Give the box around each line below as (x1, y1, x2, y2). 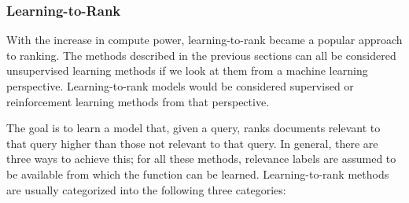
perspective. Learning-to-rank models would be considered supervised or (6, 78, 354, 94)
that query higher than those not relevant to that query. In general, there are (6, 135, 378, 151)
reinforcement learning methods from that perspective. (6, 93, 270, 109)
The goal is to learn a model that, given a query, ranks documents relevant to (6, 120, 381, 136)
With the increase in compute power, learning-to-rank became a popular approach (6, 31, 403, 48)
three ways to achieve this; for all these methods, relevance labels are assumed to (6, 150, 396, 167)
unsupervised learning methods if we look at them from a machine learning (6, 62, 368, 79)
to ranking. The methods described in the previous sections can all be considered (6, 46, 396, 63)
